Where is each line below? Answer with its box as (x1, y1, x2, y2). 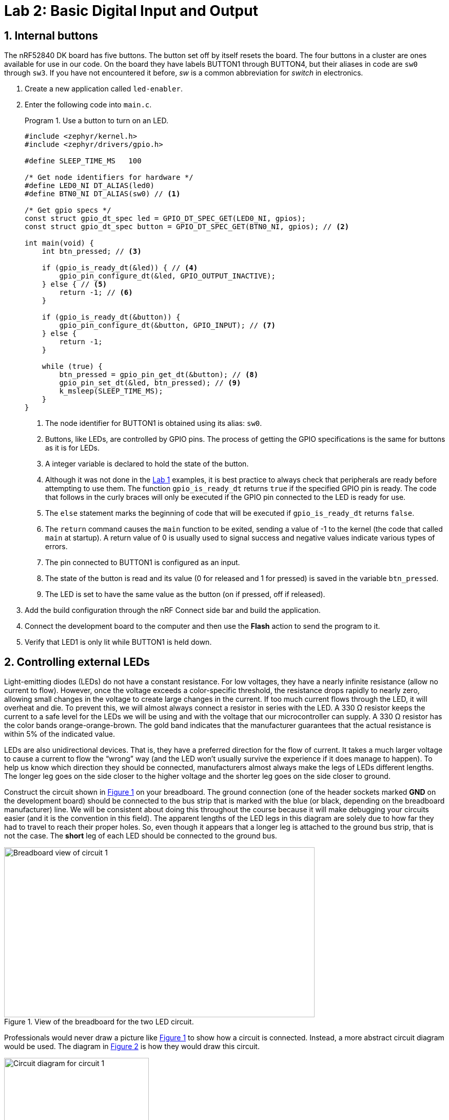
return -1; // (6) (59, 288, 133, 297)
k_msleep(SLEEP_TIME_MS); (59, 387, 163, 396)
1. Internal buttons (4, 29, 98, 42)
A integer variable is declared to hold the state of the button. (45, 459, 249, 469)
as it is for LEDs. (45, 443, 100, 453)
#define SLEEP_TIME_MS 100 (25, 157, 142, 165)
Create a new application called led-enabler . (25, 84, 183, 94)
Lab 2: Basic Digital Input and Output (4, 2, 258, 20)
